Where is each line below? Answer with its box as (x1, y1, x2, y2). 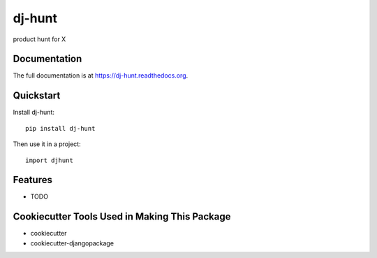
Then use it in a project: (13, 140, 81, 148)
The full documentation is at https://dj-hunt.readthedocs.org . (13, 71, 188, 80)
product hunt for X (13, 35, 66, 43)
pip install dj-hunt (25, 124, 96, 132)
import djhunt (25, 156, 73, 164)
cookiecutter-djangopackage (30, 238, 114, 248)
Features (13, 174, 52, 186)
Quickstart (13, 89, 61, 101)
